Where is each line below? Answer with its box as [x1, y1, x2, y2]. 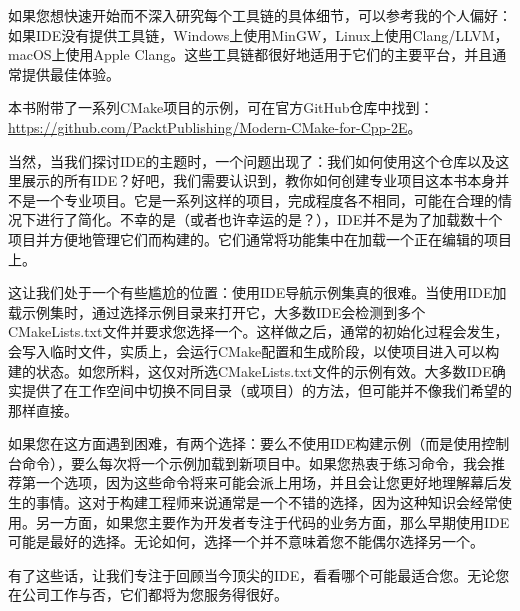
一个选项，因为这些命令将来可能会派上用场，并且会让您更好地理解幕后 [35, 472, 498, 493]
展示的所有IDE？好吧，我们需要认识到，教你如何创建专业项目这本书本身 [21, 170, 496, 191]
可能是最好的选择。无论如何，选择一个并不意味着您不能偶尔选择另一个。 [8, 531, 484, 552]
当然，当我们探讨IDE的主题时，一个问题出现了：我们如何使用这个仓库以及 [8, 150, 496, 171]
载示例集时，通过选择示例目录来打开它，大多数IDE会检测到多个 [8, 301, 426, 322]
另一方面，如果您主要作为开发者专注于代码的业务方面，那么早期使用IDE [35, 511, 510, 532]
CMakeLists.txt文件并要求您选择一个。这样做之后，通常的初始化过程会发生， [8, 321, 509, 342]
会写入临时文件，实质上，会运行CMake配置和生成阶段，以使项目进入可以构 [8, 340, 500, 361]
